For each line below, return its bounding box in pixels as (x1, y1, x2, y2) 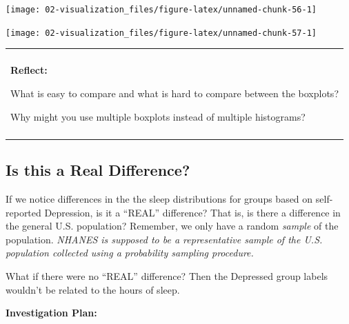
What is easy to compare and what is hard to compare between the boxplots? (10, 85, 339, 100)
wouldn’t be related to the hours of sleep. (6, 282, 180, 296)
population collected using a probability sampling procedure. (6, 245, 254, 260)
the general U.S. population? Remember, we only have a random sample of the (6, 219, 339, 233)
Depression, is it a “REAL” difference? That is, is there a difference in (44, 205, 341, 219)
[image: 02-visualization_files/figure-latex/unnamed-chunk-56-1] (6, 5, 317, 14)
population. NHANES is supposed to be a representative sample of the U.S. (6, 232, 323, 246)
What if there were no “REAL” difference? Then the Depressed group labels (6, 269, 328, 283)
